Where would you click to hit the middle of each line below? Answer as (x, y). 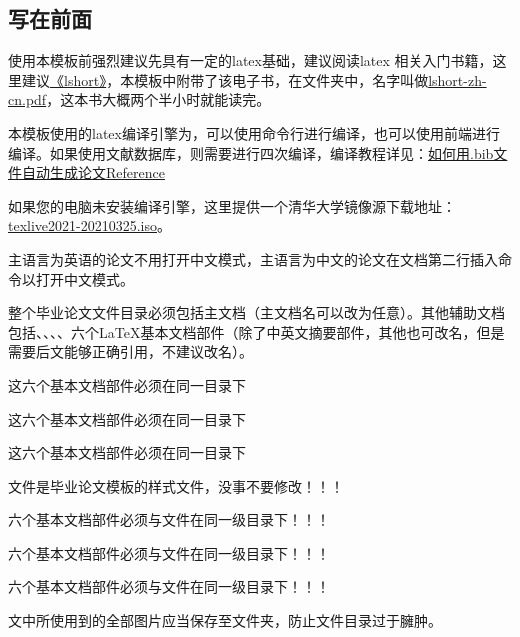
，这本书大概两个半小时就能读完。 (158, 99)
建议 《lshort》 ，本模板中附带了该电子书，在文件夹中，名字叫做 (225, 79)
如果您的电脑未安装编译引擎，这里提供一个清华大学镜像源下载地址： (232, 205)
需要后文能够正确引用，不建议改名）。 (130, 351)
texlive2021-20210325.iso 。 (90, 225)
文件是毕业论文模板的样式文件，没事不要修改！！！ (176, 485)
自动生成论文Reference (93, 172)
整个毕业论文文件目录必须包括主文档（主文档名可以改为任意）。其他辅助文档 (256, 312)
